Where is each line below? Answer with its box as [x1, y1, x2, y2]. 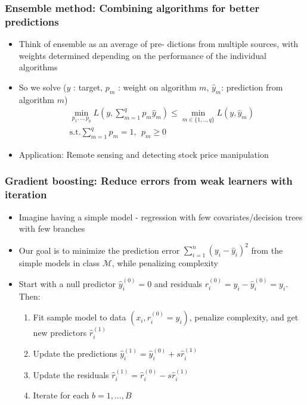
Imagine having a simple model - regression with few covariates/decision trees [18, 210, 303, 223]
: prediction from [221, 80, 283, 93]
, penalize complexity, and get [189, 311, 299, 323]
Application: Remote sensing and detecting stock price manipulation [18, 148, 269, 160]
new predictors [33, 326, 87, 338]
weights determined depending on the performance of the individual [18, 49, 266, 61]
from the [251, 244, 283, 256]
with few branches [18, 222, 85, 235]
